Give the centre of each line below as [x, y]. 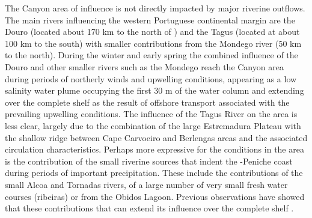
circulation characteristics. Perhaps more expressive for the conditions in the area [154, 149]
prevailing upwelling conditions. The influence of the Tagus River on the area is [151, 114]
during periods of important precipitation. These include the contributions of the [154, 173]
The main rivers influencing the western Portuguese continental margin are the [150, 20]
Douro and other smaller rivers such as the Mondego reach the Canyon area [144, 66]
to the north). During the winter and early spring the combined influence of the [151, 55]
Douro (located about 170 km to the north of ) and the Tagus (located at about [152, 32]
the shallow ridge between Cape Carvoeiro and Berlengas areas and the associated [156, 137]
